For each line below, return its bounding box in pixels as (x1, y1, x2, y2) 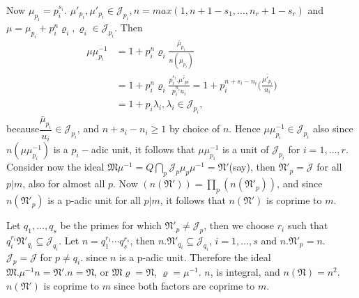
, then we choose (204, 218, 275, 233)
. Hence (229, 121, 261, 136)
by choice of (169, 121, 220, 136)
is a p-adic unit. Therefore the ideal (119, 249, 271, 264)
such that (287, 218, 328, 233)
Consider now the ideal (6, 159, 105, 174)
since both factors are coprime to (114, 279, 255, 292)
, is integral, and (210, 265, 280, 279)
